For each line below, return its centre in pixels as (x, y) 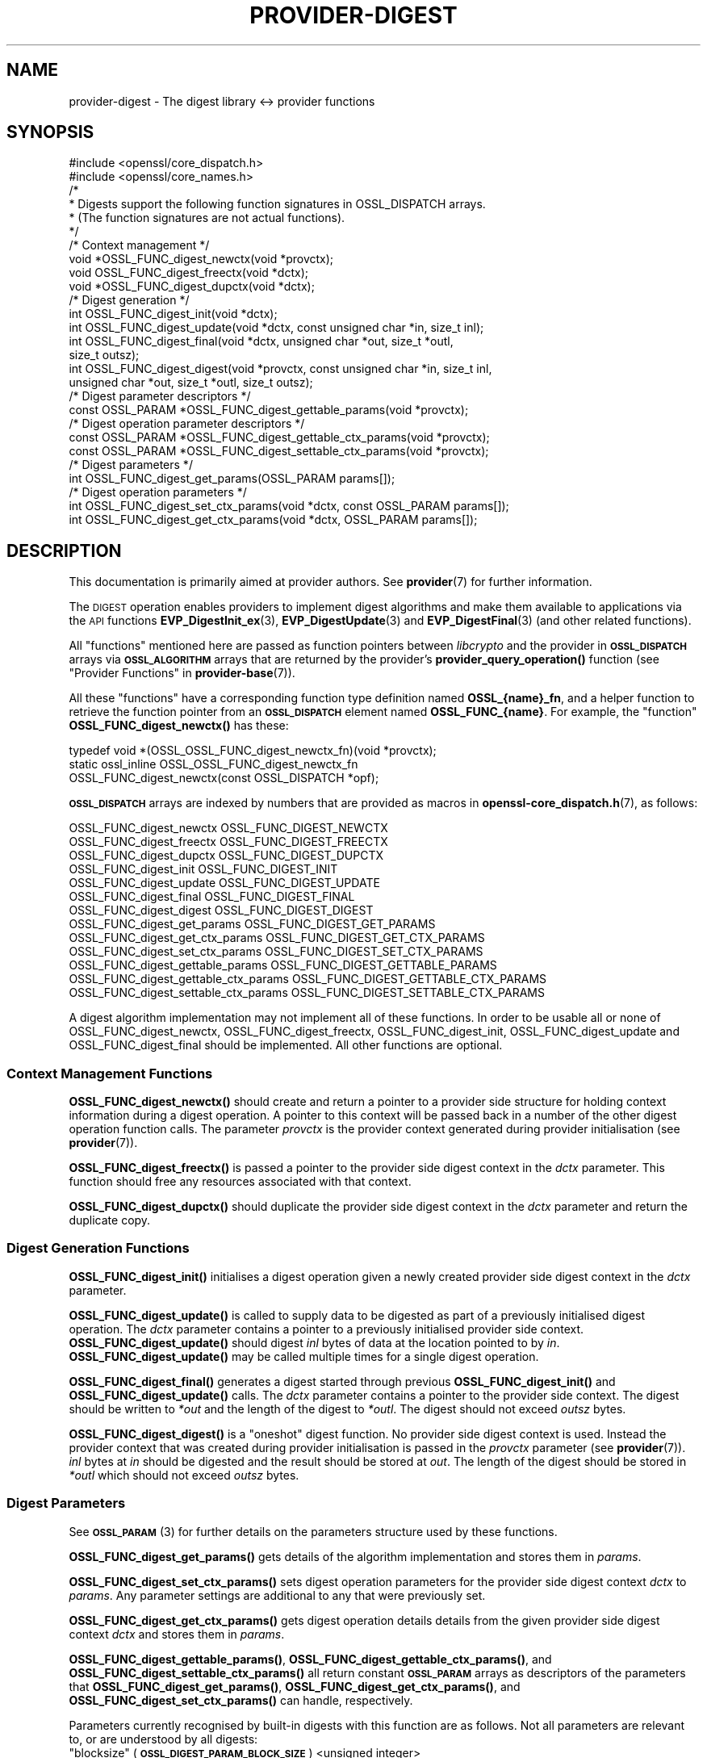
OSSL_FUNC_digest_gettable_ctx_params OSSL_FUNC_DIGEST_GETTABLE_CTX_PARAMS (308, 979)
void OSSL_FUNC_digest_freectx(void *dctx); (188, 273)
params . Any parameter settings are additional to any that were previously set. (277, 1595)
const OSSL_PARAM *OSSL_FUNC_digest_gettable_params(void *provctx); (269, 410)
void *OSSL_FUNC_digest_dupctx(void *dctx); (192, 287)
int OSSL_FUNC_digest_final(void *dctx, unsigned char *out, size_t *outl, (261, 341)
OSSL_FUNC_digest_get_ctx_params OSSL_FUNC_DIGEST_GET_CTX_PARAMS (277, 938)
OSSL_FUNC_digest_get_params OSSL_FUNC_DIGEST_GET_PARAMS (252, 924)
